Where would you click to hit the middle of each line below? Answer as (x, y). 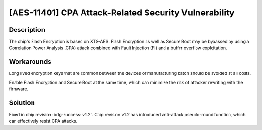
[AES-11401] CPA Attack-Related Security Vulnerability (122, 13)
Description (27, 30)
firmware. (19, 89)
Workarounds (30, 62)
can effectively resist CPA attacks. (43, 121)
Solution (22, 103)
